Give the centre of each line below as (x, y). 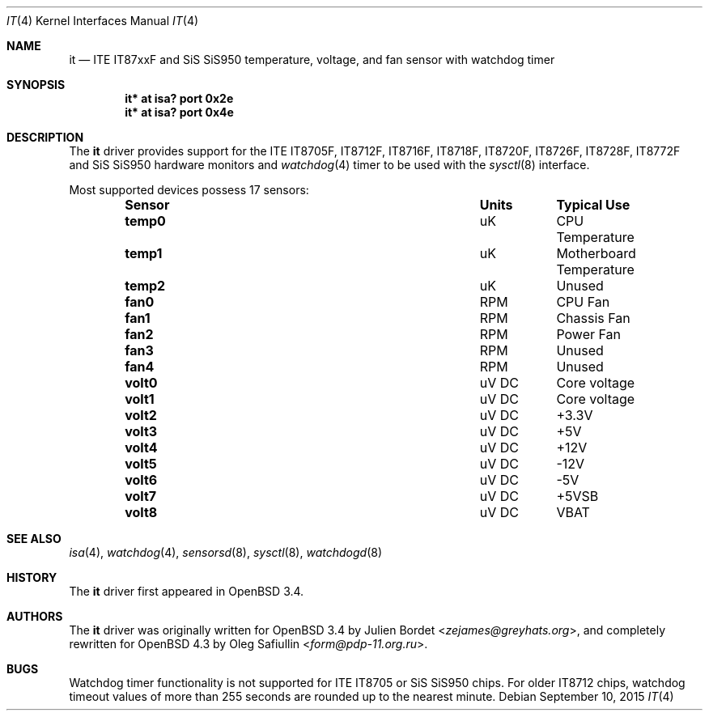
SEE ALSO (34, 539)
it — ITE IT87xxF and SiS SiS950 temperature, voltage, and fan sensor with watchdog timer (312, 59)
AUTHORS (35, 616)
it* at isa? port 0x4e (179, 112)
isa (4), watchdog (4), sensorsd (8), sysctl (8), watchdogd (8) (225, 552)
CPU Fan (583, 302)
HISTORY (32, 577)
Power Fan (588, 334)
